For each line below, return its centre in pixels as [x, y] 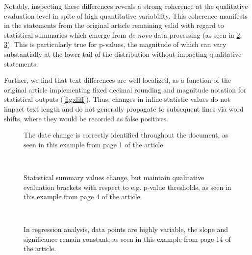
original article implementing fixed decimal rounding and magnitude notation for [125, 89]
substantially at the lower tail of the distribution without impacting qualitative [123, 54]
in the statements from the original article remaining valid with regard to [114, 25]
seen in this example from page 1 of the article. [94, 144]
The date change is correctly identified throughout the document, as [126, 135]
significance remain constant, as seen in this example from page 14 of [127, 239]
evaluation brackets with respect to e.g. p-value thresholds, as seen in [127, 187]
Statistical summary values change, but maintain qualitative [114, 177]
